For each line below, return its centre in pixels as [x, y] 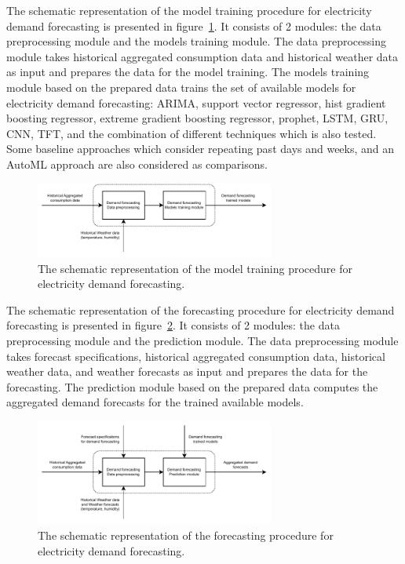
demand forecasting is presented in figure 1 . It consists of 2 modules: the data [194, 25]
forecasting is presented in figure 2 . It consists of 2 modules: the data [173, 325]
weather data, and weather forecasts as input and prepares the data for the [187, 371]
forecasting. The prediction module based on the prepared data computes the [192, 386]
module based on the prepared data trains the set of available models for [181, 87]
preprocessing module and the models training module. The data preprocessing [196, 41]
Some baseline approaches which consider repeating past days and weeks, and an [201, 149]
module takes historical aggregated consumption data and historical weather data [202, 56]
